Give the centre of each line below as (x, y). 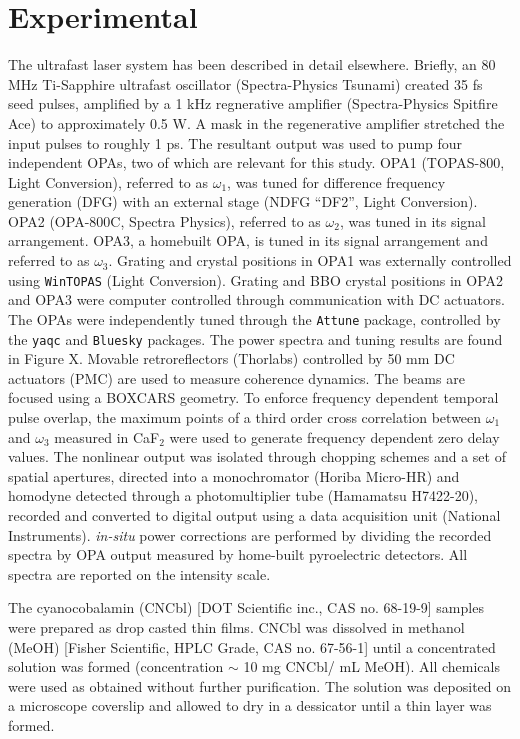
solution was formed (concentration (116, 666)
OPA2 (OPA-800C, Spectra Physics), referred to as (164, 220)
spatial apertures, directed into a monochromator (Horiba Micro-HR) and (234, 475)
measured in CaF (107, 436)
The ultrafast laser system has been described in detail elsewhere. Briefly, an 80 (252, 64)
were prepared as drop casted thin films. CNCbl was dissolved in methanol (236, 626)
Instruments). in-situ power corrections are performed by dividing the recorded (250, 534)
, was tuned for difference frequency (336, 181)
